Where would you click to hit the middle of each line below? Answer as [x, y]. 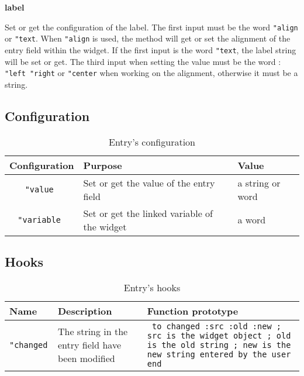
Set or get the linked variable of [148, 213]
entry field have [89, 345]
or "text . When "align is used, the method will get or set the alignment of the [148, 38]
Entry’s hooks [152, 287]
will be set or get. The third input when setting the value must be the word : [143, 61]
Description [85, 311]
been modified [86, 358]
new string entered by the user [219, 354]
